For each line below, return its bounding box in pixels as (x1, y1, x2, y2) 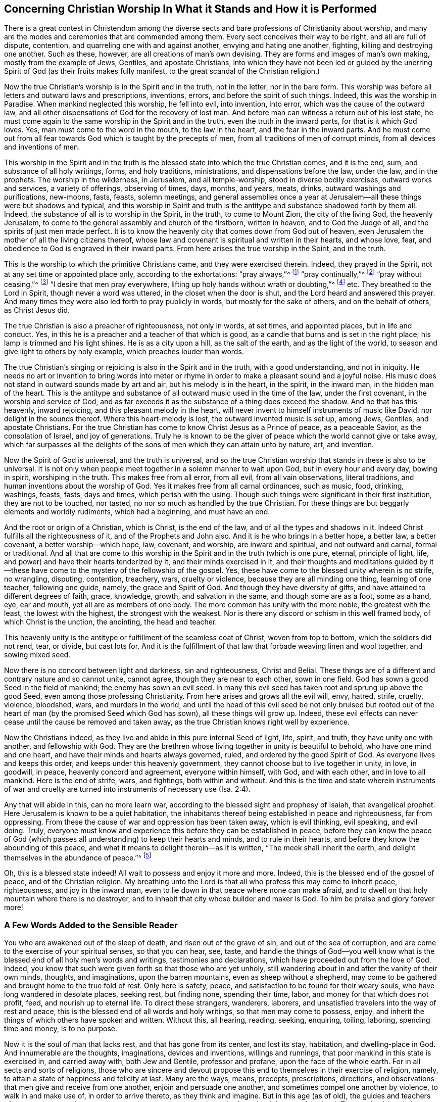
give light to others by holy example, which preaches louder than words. (4, 347, 244, 356)
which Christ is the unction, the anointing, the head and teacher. (4, 617, 217, 626)
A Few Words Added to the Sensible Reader (4, 920, 178, 930)
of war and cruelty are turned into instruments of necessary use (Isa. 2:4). (4, 784, 251, 793)
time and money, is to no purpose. (4, 1024, 118, 1033)
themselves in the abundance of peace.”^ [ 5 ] (4, 851, 152, 862)
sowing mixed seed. (4, 650, 71, 659)
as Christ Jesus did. (4, 305, 70, 314)
